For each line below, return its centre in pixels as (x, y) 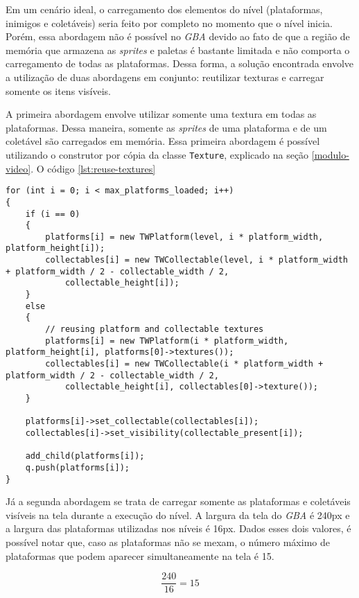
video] (18, 168)
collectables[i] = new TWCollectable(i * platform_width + (184, 364)
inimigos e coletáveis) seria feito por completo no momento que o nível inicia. (169, 23)
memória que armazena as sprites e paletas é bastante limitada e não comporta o (178, 50)
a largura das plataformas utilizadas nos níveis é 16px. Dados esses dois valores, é (178, 528)
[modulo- (330, 154)
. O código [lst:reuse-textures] (93, 168)
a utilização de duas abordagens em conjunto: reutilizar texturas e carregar (165, 77)
